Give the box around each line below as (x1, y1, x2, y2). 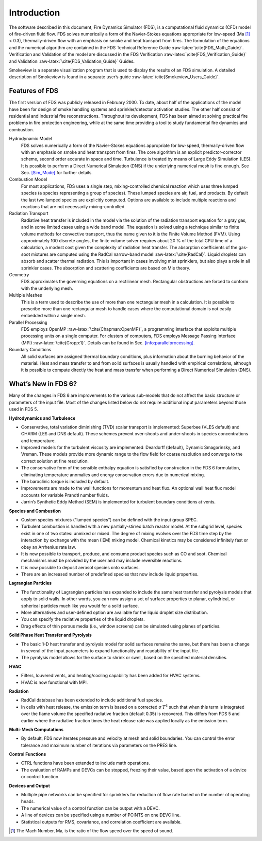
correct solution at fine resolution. (21, 458, 89, 464)
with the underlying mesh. (21, 285, 74, 291)
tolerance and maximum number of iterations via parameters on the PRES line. (21, 742, 178, 748)
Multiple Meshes (9, 292, 42, 298)
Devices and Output (9, 783, 50, 788)
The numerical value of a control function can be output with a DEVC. (21, 805, 160, 811)
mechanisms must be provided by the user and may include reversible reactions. (21, 557, 183, 564)
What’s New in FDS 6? (9, 380, 77, 388)
